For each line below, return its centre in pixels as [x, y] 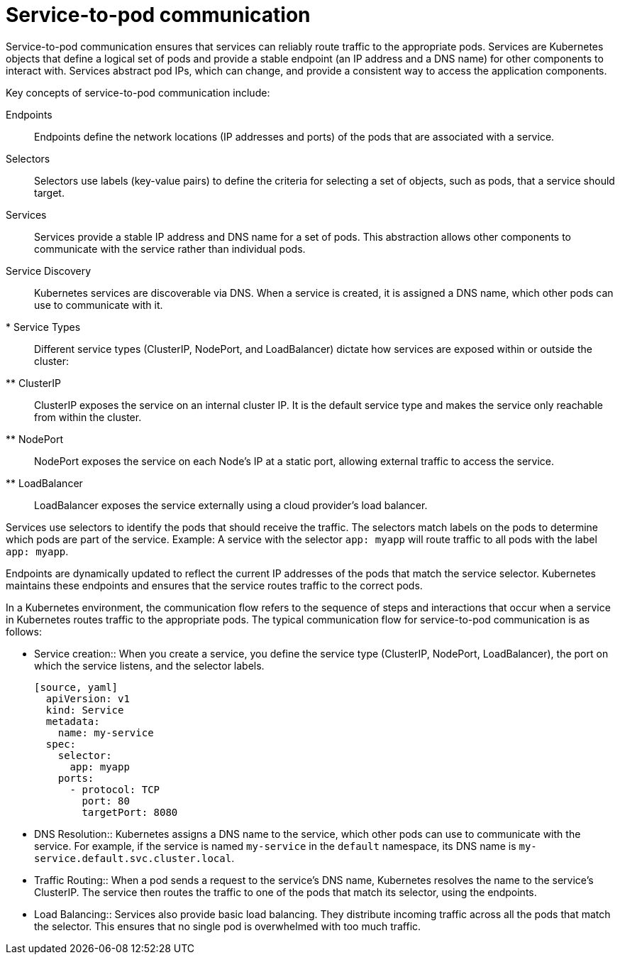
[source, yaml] [76, 687]
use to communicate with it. [99, 305]
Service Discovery [49, 271]
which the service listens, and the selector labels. [149, 665]
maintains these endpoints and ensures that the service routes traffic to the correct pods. [214, 585]
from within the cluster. [88, 417]
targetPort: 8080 [130, 812]
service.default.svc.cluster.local [133, 858]
